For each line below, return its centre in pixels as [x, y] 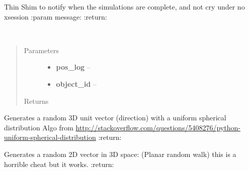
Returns [36, 101]
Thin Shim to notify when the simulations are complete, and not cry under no [124, 7]
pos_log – [73, 67]
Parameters [41, 50]
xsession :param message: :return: [56, 16]
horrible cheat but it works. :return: [59, 164]
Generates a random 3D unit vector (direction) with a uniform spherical [115, 118]
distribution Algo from [39, 127]
